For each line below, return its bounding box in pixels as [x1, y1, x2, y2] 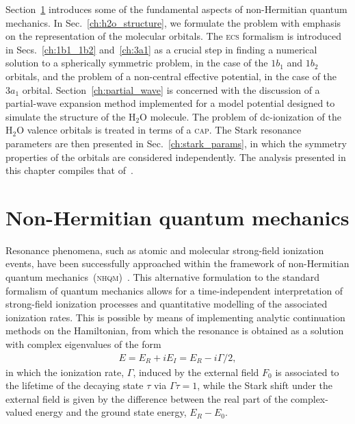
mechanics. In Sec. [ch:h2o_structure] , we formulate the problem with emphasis [5, 15, 341, 29]
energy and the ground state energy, [35, 405, 187, 419]
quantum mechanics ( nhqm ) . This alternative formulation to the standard [5, 270, 319, 284]
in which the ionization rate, [5, 364, 124, 379]
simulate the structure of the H [5, 109, 136, 123]
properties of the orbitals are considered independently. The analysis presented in [5, 149, 346, 164]
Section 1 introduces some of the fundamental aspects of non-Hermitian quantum [5, 2, 347, 16]
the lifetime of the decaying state [5, 378, 144, 392]
